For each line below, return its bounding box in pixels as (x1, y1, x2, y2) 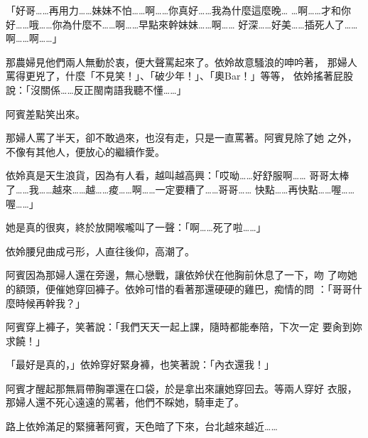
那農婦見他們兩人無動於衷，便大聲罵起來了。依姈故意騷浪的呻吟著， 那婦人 (6, 54, 357, 69)
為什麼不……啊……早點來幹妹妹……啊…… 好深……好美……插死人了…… (62, 16, 358, 31)
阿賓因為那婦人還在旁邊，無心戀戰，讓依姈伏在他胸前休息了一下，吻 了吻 (6, 267, 347, 282)
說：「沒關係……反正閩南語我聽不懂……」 (6, 82, 187, 97)
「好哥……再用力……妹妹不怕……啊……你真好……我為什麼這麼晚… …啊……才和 (6, 3, 341, 17)
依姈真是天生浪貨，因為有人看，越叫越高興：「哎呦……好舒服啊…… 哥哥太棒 (6, 168, 350, 183)
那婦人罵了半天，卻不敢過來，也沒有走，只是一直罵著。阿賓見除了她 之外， (6, 130, 357, 145)
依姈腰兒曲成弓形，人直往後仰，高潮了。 (6, 243, 195, 258)
